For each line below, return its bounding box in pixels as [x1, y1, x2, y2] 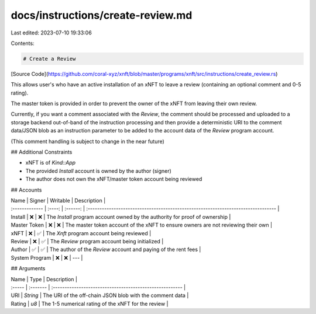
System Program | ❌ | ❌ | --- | [11, 254, 83, 261]
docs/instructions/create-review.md [11, 9, 193, 22]
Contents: [11, 40, 35, 47]
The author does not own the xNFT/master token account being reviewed [25, 176, 202, 183]
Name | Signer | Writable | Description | [11, 197, 106, 204]
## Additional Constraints [11, 149, 73, 156]
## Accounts [11, 186, 42, 193]
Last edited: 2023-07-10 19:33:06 [11, 29, 92, 36]
